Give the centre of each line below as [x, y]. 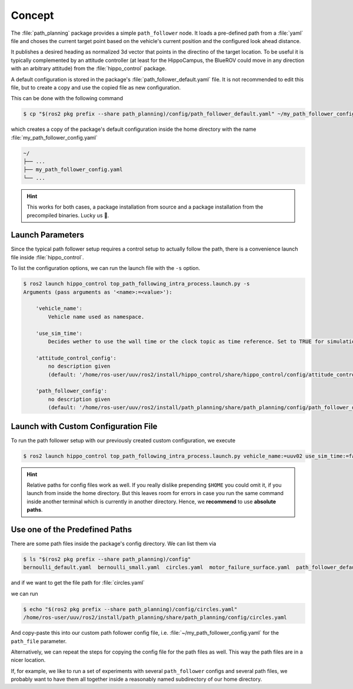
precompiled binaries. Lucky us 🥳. [68, 215]
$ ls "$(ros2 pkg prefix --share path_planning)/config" [107, 559]
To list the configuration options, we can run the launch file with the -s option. [106, 268]
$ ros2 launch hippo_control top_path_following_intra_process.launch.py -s [136, 284]
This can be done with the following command [67, 98]
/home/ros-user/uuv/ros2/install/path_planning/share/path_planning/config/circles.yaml [155, 618]
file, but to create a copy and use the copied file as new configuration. [96, 87]
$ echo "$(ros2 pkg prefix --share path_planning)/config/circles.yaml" [130, 609]
